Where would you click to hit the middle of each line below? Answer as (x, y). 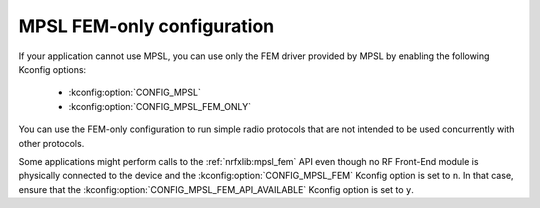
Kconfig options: (52, 69)
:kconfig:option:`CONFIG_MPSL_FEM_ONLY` (160, 106)
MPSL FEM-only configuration (146, 26)
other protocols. (51, 143)
